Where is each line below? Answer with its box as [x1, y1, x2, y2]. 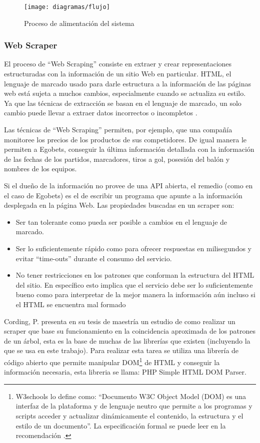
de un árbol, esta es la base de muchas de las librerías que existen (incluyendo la [4, 335, 250, 346]
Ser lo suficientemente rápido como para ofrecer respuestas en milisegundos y [15, 243, 252, 253]
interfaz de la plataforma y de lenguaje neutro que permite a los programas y [15, 401, 252, 411]
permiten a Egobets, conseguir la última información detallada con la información [4, 144, 254, 154]
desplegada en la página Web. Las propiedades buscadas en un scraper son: [4, 200, 234, 210]
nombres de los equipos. [4, 163, 77, 174]
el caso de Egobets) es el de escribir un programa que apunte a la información [4, 190, 242, 200]
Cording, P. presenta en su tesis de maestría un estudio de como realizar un [4, 316, 235, 326]
